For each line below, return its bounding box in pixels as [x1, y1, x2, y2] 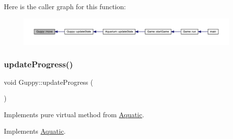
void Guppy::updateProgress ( [4, 77, 93, 87]
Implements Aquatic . [4, 125, 66, 136]
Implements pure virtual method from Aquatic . [4, 109, 144, 120]
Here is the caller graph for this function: [4, 1, 126, 11]
